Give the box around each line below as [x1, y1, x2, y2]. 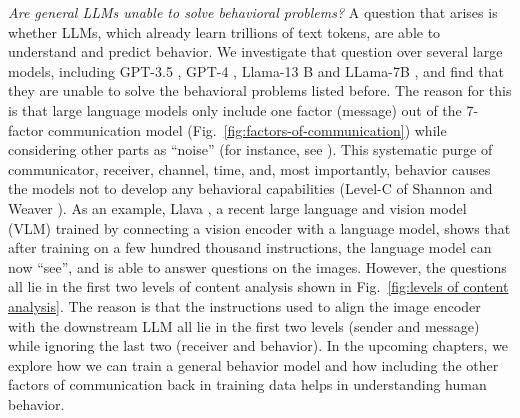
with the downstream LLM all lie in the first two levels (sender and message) [8, 315, 480, 336]
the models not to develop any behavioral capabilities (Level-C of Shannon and [8, 178, 493, 199]
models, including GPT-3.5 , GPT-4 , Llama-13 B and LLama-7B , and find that [8, 60, 504, 81]
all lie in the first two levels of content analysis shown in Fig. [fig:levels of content [8, 276, 509, 297]
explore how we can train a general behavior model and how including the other [8, 354, 499, 375]
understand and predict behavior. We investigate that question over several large [8, 41, 503, 62]
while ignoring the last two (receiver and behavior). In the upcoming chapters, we [8, 335, 509, 356]
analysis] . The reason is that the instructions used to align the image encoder [8, 295, 481, 316]
